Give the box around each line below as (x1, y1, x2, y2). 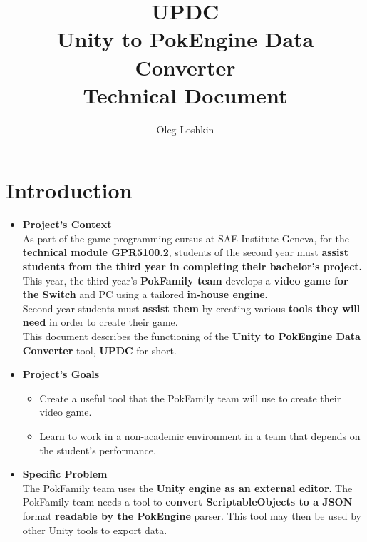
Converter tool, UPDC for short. (22, 342, 177, 357)
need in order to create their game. (22, 315, 178, 329)
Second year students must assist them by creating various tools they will (22, 300, 361, 315)
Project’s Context (22, 217, 112, 232)
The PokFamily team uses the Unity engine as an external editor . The (22, 480, 353, 495)
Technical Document (83, 80, 288, 109)
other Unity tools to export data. (22, 522, 167, 537)
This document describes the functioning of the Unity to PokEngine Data (22, 328, 361, 343)
